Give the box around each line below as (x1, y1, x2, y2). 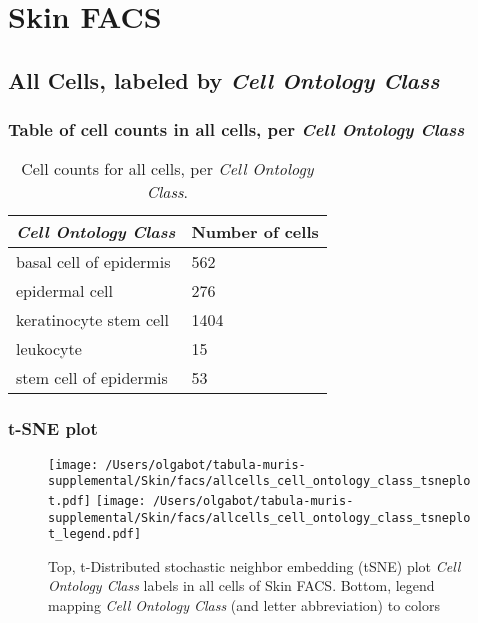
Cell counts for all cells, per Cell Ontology (21, 157, 314, 181)
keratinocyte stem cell (16, 308, 169, 332)
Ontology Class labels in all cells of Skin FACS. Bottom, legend (48, 575, 435, 596)
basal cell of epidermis (16, 250, 171, 274)
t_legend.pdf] (48, 527, 142, 542)
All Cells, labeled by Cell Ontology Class (8, 64, 440, 95)
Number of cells (191, 220, 319, 244)
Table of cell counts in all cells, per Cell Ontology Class (8, 117, 465, 142)
